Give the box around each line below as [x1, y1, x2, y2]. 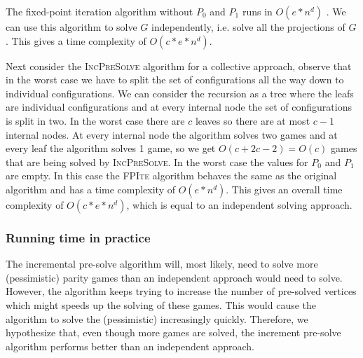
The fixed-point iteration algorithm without [6, 4, 193, 18]
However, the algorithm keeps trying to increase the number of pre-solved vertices [6, 284, 357, 298]
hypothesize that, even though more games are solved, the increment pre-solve [6, 325, 341, 340]
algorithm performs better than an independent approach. [6, 338, 254, 353]
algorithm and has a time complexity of [6, 181, 176, 196]
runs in [242, 4, 273, 18]
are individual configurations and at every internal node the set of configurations [6, 99, 352, 114]
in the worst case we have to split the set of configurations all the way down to [6, 72, 344, 87]
